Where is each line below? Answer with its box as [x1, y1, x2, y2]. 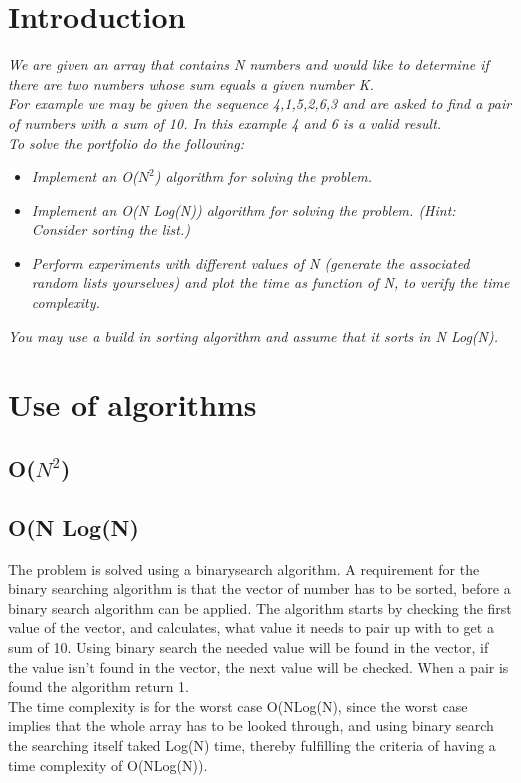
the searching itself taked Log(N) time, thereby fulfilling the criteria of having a [8, 734, 496, 755]
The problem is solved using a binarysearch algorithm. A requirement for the [8, 558, 480, 579]
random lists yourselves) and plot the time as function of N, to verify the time [31, 272, 510, 293]
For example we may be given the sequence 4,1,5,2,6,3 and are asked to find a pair [8, 93, 512, 114]
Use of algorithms [8, 384, 257, 425]
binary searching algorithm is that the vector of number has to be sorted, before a [8, 578, 511, 599]
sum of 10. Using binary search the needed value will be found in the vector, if [8, 636, 489, 657]
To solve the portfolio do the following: [8, 132, 244, 153]
